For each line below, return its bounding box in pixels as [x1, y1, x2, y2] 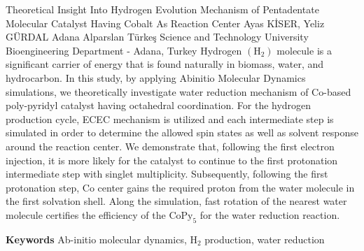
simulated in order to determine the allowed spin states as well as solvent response [6, 125, 358, 140]
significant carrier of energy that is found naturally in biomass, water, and [6, 57, 324, 71]
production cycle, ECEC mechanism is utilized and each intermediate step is [6, 111, 334, 126]
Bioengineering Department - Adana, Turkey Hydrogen [6, 43, 242, 57]
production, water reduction [204, 231, 325, 246]
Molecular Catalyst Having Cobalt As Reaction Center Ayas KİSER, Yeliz [6, 15, 325, 30]
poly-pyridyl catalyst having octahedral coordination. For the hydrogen [6, 98, 311, 113]
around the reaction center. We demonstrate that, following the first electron [6, 138, 335, 153]
